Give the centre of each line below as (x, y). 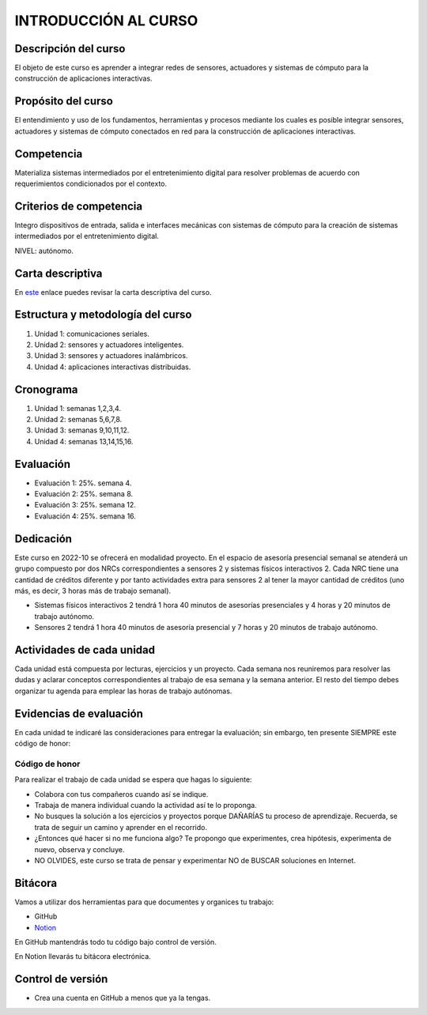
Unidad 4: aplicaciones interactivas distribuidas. (113, 367)
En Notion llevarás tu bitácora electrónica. (83, 957)
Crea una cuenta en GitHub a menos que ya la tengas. (123, 998)
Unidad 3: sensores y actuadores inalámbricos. (111, 356)
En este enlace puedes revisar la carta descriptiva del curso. (113, 292)
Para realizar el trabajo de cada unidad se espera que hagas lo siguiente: (133, 779)
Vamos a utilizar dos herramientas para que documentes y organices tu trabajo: (144, 902)
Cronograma (46, 389)
